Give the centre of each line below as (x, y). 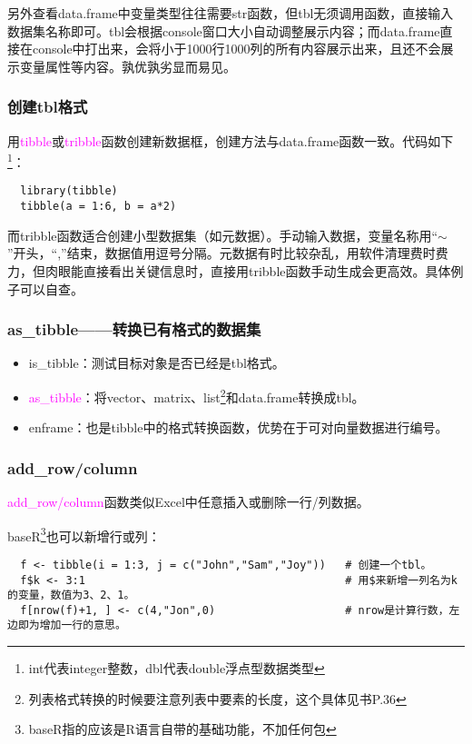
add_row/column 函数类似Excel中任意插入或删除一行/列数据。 (188, 501)
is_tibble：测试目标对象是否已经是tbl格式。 (157, 363)
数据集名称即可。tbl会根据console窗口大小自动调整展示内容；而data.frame (224, 30)
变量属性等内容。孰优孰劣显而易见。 (128, 66)
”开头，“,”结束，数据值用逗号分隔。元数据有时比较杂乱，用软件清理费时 (221, 253)
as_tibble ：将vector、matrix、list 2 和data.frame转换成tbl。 (197, 395)
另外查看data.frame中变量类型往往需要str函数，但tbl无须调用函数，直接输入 (231, 13)
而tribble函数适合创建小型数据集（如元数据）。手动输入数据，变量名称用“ (223, 235)
